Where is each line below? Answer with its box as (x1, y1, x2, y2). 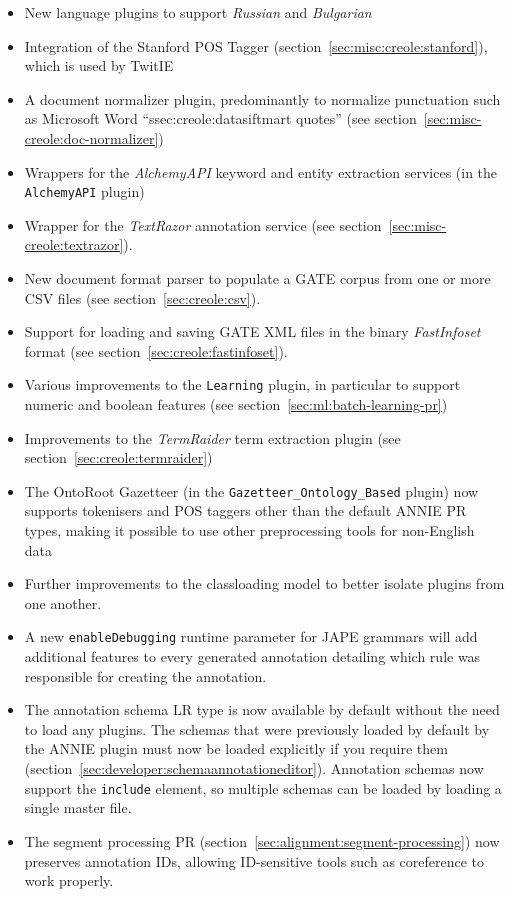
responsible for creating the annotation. (24, 665, 267, 686)
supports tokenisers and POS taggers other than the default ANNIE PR (24, 500, 467, 521)
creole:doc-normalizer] (24, 127, 159, 148)
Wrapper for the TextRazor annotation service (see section (24, 214, 382, 235)
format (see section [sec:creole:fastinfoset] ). (24, 340, 288, 361)
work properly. (24, 870, 114, 891)
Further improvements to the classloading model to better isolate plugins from (24, 573, 505, 594)
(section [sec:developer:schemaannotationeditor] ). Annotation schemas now (24, 758, 484, 779)
